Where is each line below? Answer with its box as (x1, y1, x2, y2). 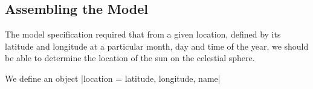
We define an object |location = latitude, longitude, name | (5, 71, 221, 84)
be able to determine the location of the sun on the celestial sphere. (5, 51, 255, 64)
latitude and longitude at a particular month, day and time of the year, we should (5, 39, 309, 52)
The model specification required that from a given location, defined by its (5, 28, 281, 41)
